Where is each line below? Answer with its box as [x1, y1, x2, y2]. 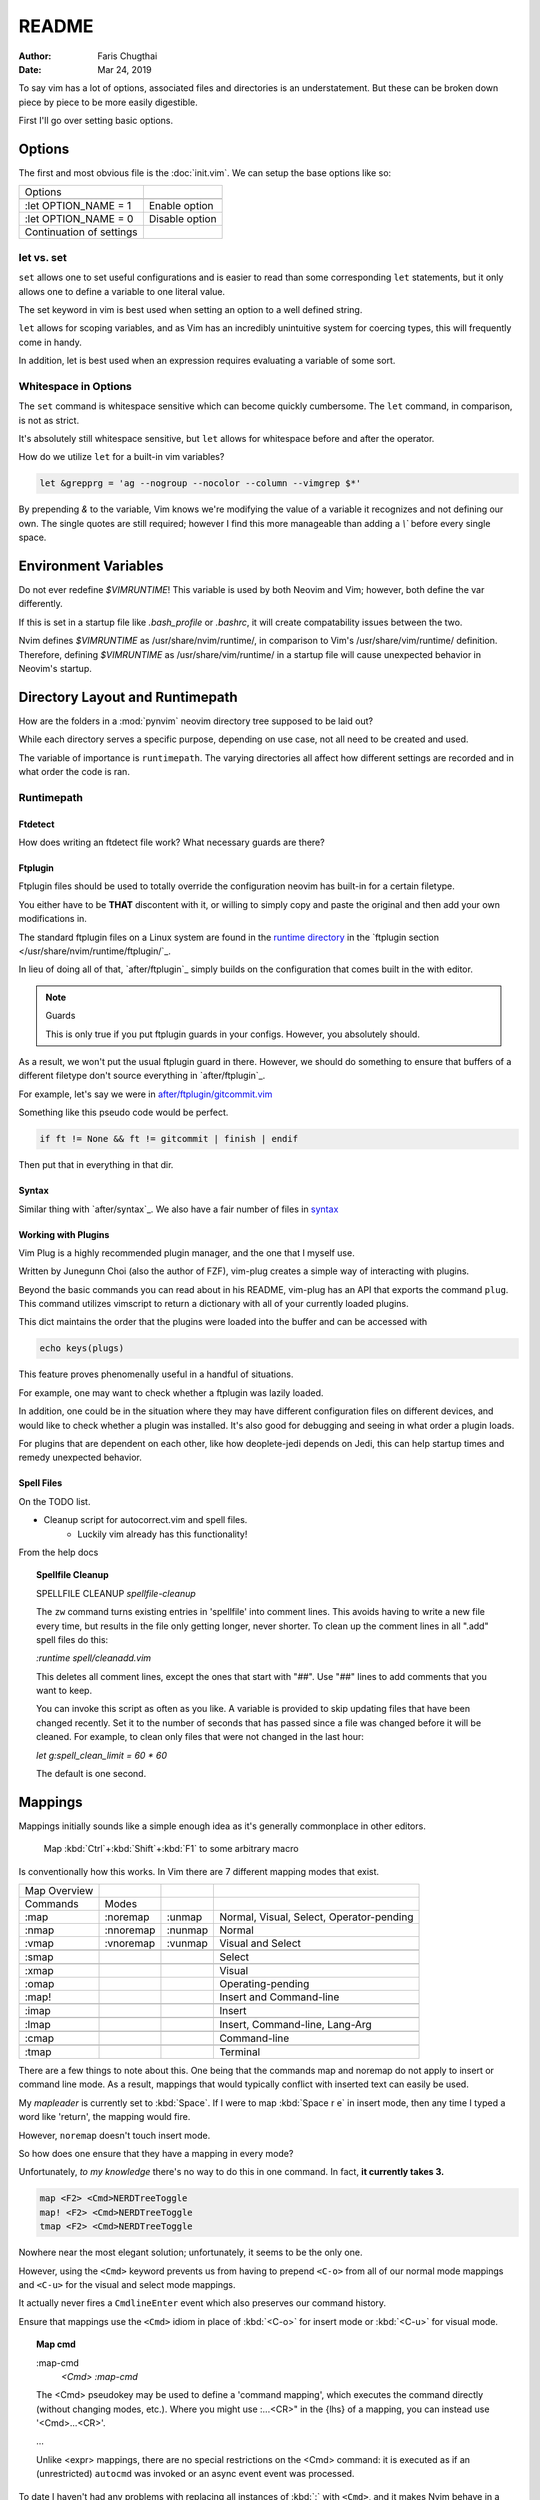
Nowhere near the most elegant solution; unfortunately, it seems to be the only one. [18, 2246, 363, 2259]
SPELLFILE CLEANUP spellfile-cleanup [36, 1587, 197, 1599]
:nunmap [166, 1923, 209, 1937]
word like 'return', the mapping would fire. [18, 2111, 191, 2123]
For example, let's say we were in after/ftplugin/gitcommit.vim [18, 1088, 273, 1100]
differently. [18, 598, 64, 610]
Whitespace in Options [18, 379, 132, 393]
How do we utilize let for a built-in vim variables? [18, 451, 225, 463]
